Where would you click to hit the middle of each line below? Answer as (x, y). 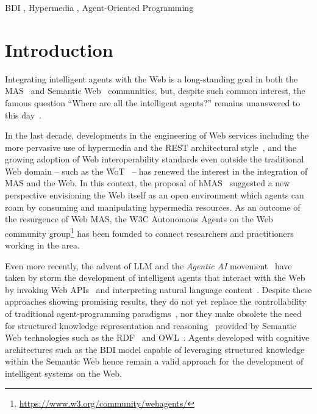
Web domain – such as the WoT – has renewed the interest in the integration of (156, 171)
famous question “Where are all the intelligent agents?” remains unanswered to (153, 102)
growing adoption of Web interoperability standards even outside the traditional (155, 159)
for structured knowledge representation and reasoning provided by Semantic (151, 325)
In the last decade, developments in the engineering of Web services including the (157, 135)
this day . (23, 114)
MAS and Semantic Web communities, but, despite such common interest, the (155, 91)
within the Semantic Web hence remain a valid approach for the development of (154, 361)
